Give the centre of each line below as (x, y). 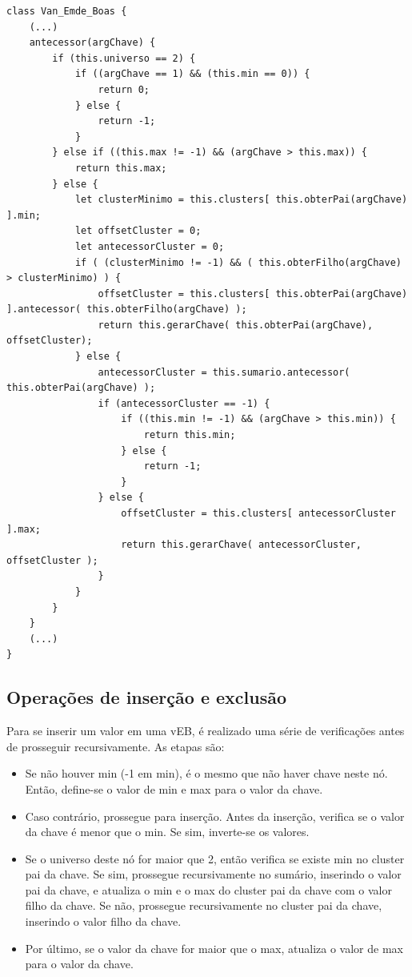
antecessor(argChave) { (92, 43)
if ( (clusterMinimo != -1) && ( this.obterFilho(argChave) (238, 262)
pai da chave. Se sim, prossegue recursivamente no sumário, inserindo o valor (213, 874)
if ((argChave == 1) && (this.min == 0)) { (192, 74)
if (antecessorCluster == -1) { (184, 403)
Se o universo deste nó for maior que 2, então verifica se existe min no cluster (215, 858)
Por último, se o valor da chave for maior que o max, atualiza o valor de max (214, 948)
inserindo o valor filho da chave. (103, 921)
